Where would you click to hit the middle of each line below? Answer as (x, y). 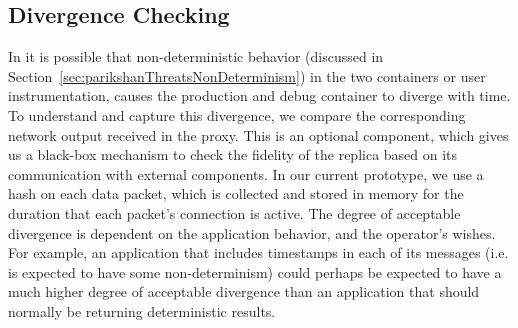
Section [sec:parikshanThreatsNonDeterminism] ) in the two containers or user (247, 75)
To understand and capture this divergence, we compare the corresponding (237, 114)
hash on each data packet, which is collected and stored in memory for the (236, 193)
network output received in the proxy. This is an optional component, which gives (258, 134)
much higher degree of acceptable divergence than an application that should (244, 291)
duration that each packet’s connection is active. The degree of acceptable (234, 212)
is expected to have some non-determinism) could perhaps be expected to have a (255, 271)
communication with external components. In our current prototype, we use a (246, 173)
